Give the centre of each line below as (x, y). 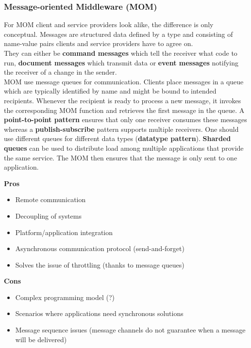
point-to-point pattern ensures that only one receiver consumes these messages (125, 119)
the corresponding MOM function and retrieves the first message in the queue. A (124, 110)
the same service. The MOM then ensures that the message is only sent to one (121, 157)
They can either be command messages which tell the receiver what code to (121, 53)
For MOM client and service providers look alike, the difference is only (109, 24)
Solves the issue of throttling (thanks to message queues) (100, 264)
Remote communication (50, 199)
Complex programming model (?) (65, 297)
